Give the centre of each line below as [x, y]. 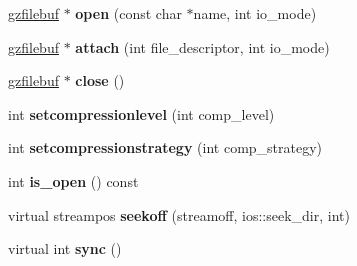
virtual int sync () [65, 248]
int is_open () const [73, 180]
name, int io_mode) [255, 13]
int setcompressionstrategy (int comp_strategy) [165, 147]
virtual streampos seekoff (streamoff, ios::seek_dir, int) [179, 214]
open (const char [128, 13]
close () [100, 80]
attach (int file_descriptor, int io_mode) [202, 46]
